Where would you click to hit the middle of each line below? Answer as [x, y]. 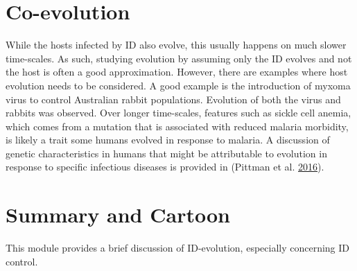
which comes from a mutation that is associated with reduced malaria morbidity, [177, 126]
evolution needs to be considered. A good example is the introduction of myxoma [178, 85]
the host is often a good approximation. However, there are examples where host [177, 72]
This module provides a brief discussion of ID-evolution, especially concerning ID [178, 248]
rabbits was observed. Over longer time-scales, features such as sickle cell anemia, [178, 113]
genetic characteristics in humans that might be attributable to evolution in [166, 153]
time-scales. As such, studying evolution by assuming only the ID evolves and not [179, 58]
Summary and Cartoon [118, 215]
